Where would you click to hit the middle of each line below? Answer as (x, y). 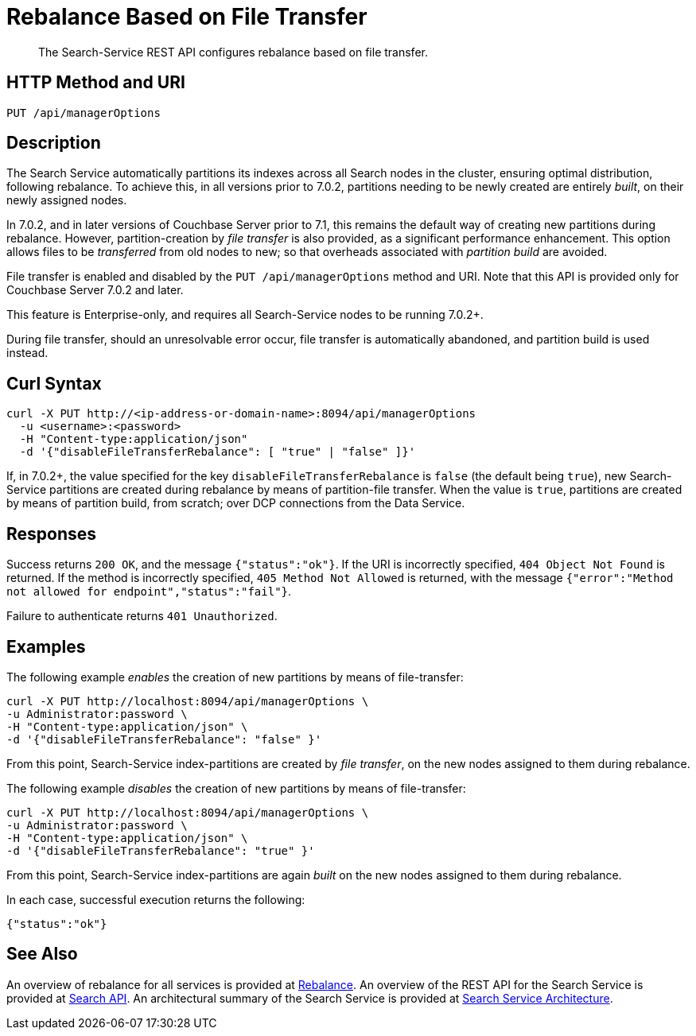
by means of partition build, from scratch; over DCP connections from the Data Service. (236, 503)
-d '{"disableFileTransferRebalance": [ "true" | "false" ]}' (218, 452)
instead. (27, 353)
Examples (46, 646)
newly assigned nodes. (67, 200)
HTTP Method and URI (96, 83)
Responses (52, 534)
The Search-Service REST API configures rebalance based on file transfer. (233, 52)
